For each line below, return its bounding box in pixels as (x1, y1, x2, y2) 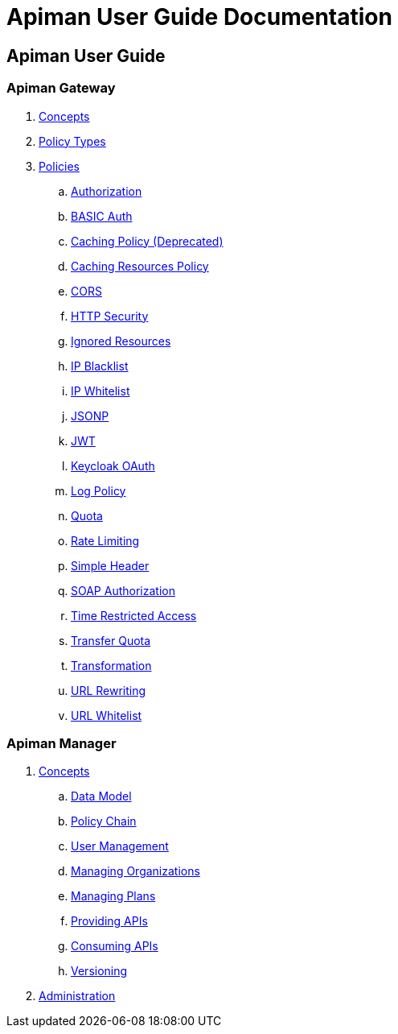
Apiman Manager (6, 734, 117, 751)
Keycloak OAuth (71, 458, 155, 473)
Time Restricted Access (71, 608, 197, 622)
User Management (71, 839, 169, 854)
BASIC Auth (71, 209, 133, 223)
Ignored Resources (71, 333, 171, 348)
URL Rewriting (71, 683, 146, 697)
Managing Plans (71, 889, 156, 904)
